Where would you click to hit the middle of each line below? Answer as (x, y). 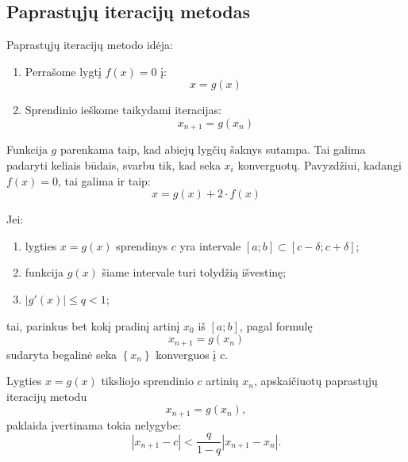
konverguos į (186, 354)
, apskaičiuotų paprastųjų (316, 381)
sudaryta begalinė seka (62, 354)
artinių (222, 381)
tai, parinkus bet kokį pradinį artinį (93, 325)
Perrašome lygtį (63, 71)
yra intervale (210, 245)
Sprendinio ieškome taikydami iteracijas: (123, 110)
